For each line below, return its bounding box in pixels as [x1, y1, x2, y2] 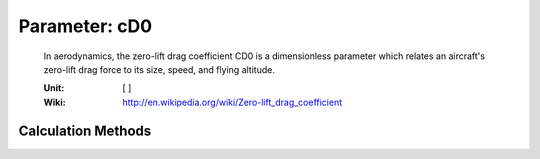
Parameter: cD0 [18, 15, 153, 37]
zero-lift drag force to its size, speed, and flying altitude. [43, 63, 275, 75]
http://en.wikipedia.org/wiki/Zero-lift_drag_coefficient [122, 96, 343, 108]
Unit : [43, 82, 65, 94]
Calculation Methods [18, 122, 152, 139]
